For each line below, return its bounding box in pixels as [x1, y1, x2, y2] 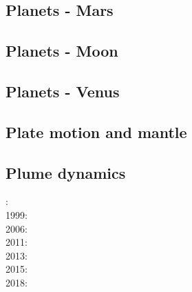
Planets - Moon [6, 40, 118, 61]
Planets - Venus [6, 80, 120, 101]
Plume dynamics [6, 162, 126, 183]
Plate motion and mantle [6, 121, 187, 142]
